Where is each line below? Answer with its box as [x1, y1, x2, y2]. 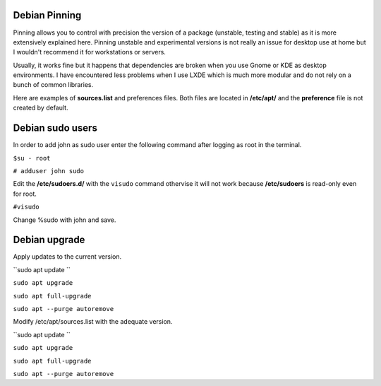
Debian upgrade [13, 234, 85, 246]
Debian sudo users [13, 122, 98, 134]
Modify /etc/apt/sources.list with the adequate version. [13, 317, 173, 326]
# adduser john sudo [13, 167, 85, 175]
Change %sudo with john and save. [13, 216, 116, 224]
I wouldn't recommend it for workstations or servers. [13, 48, 166, 57]
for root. [13, 189, 37, 198]
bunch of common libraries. [13, 81, 94, 89]
